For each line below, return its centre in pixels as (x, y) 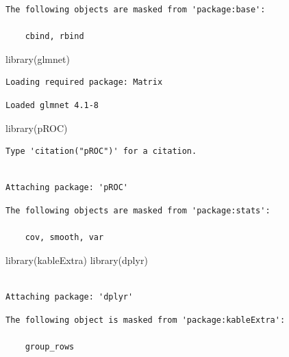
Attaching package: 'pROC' (67, 188)
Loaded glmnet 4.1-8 (52, 105)
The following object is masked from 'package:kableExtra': (146, 320)
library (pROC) (37, 128)
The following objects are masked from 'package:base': (136, 10)
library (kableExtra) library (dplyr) (77, 260)
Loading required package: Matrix (84, 82)
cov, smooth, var (64, 238)
